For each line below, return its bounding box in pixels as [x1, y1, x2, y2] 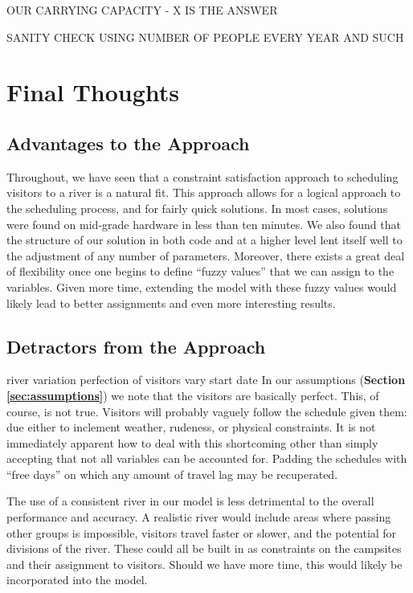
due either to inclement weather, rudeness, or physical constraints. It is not [6, 419, 376, 436]
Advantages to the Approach [6, 130, 250, 155]
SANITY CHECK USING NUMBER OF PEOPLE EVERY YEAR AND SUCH [6, 28, 404, 45]
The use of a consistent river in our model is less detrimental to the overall [6, 493, 374, 509]
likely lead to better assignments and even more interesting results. [6, 294, 336, 311]
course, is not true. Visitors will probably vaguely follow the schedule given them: [6, 403, 407, 419]
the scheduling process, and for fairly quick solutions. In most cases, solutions [6, 199, 388, 216]
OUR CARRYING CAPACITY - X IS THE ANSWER [6, 2, 278, 18]
